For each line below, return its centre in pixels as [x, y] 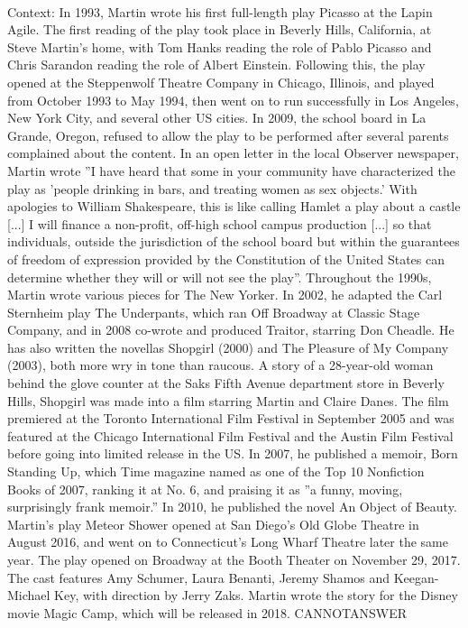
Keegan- [416, 577]
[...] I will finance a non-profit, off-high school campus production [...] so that [220, 223]
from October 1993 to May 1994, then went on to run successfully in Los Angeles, [233, 100]
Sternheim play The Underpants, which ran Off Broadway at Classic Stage [214, 312]
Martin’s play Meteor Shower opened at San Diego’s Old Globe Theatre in [213, 524]
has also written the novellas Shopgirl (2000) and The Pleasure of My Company [228, 347]
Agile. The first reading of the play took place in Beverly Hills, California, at [220, 29]
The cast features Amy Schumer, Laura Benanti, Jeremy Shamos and [199, 577]
